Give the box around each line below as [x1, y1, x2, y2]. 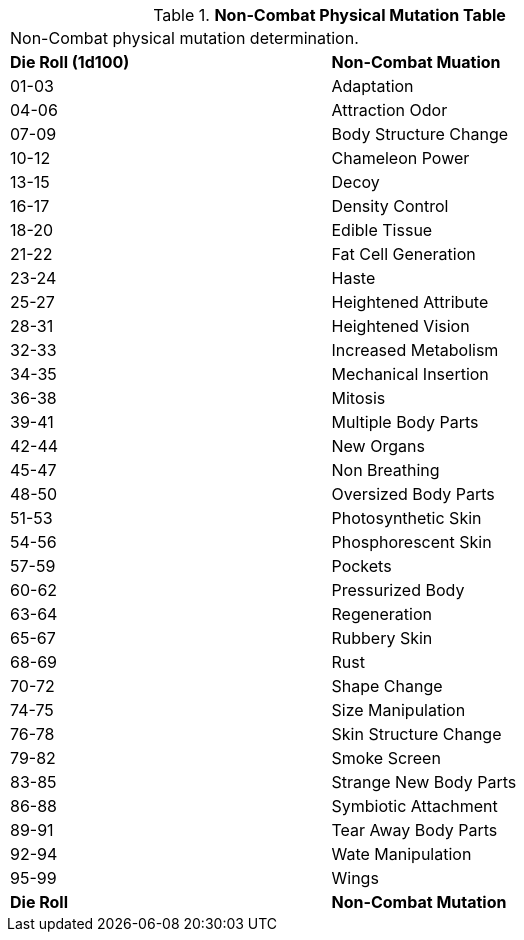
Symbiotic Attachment [331, 796, 498, 816]
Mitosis [331, 388, 386, 408]
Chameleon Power [331, 148, 470, 168]
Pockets [331, 556, 392, 576]
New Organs [331, 436, 425, 456]
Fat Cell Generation [331, 244, 476, 264]
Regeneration [331, 604, 432, 624]
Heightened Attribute [331, 292, 489, 312]
